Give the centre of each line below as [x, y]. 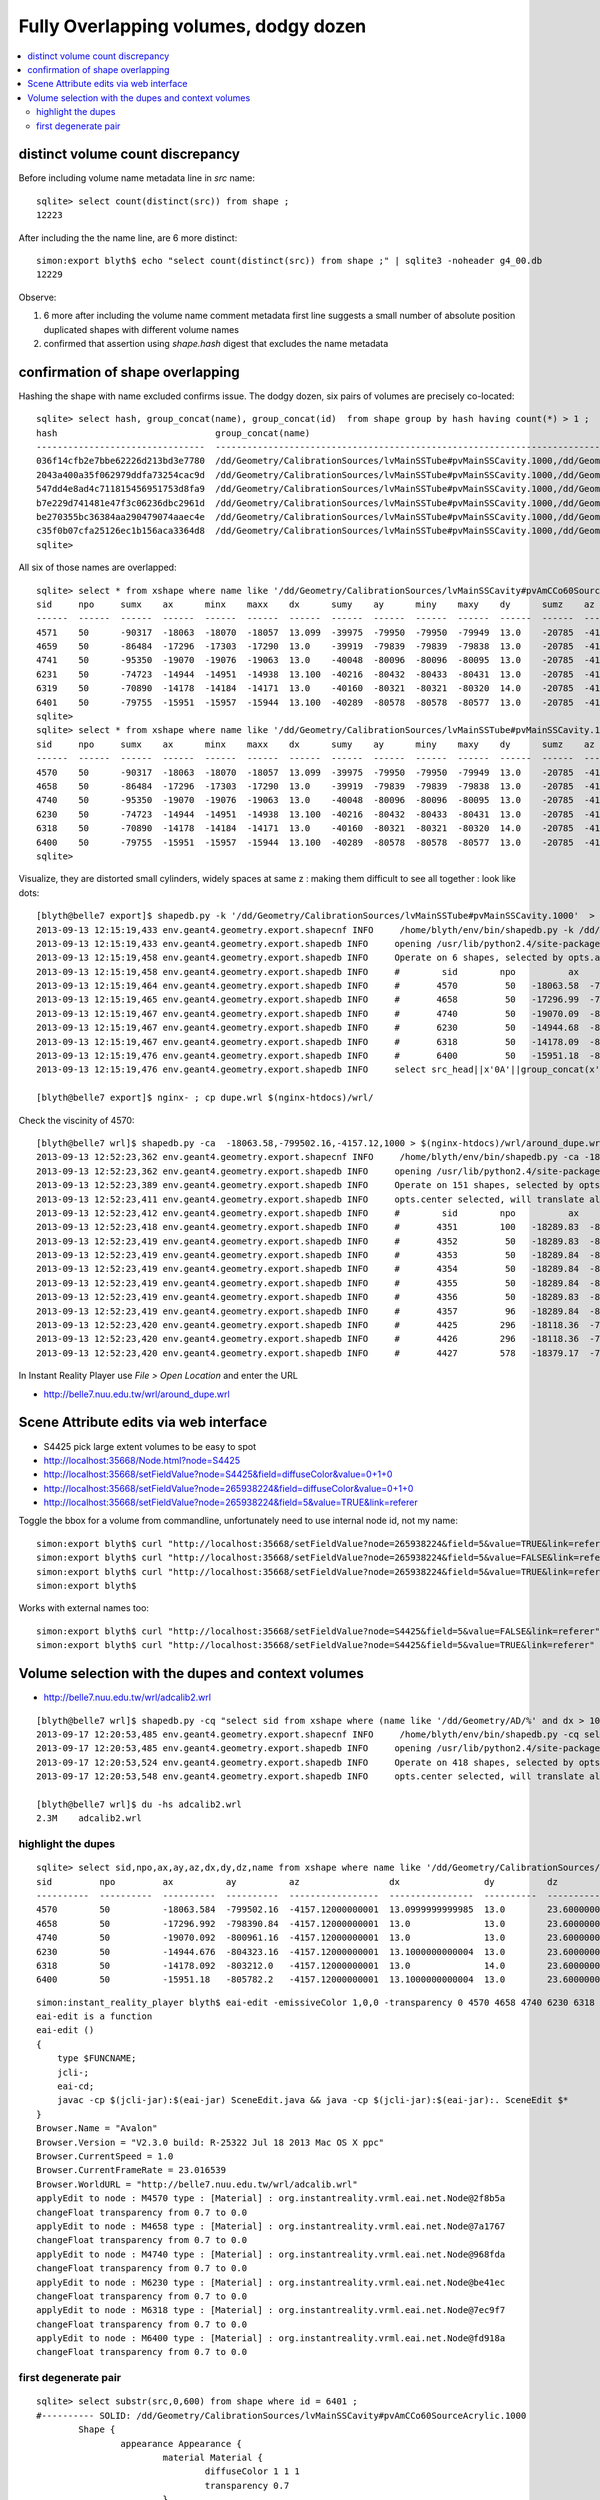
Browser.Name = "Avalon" [97, 2128]
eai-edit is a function [94, 2016]
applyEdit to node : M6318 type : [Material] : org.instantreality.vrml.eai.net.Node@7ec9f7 [271, 2310]
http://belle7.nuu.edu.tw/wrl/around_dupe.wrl [136, 1394]
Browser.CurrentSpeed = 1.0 [105, 2156]
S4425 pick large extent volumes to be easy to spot [150, 1446]
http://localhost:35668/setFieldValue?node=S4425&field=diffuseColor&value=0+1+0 [218, 1474]
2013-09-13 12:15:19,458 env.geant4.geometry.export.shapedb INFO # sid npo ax [308, 971]
